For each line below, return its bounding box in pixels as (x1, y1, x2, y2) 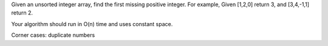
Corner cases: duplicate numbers (11, 31, 95, 39)
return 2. (11, 9, 33, 16)
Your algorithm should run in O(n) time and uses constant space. (11, 20, 173, 27)
